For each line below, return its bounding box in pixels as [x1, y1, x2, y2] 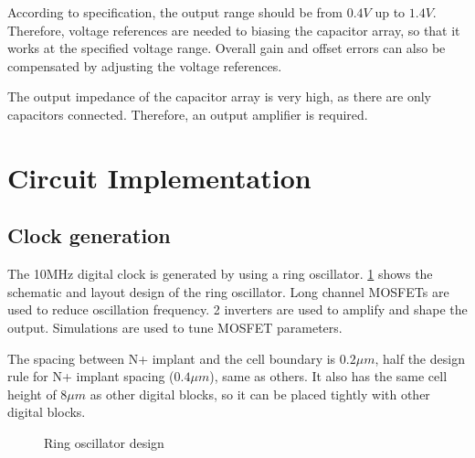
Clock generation [7, 221, 171, 250]
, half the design [375, 348, 465, 367]
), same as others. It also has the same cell [209, 367, 448, 386]
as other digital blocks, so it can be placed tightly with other [90, 384, 430, 403]
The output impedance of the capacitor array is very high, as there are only [7, 87, 431, 106]
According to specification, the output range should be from [7, 3, 343, 21]
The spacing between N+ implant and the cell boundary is [7, 348, 336, 367]
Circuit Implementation [7, 158, 311, 196]
